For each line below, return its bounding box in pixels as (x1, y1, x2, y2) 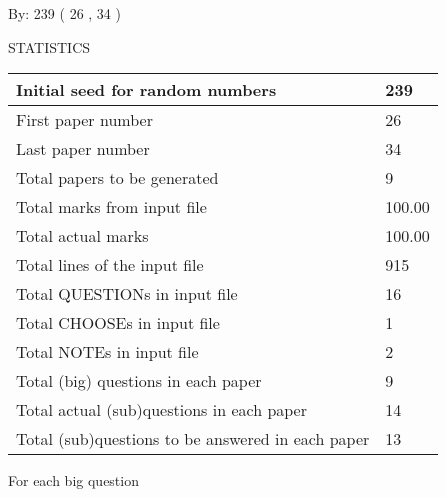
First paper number (16, 108, 153, 132)
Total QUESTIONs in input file (16, 282, 238, 306)
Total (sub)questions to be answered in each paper (16, 427, 370, 451)
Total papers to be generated (16, 166, 219, 190)
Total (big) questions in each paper (16, 369, 262, 393)
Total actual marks (16, 224, 149, 248)
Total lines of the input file (16, 253, 204, 277)
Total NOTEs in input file (16, 340, 199, 364)
